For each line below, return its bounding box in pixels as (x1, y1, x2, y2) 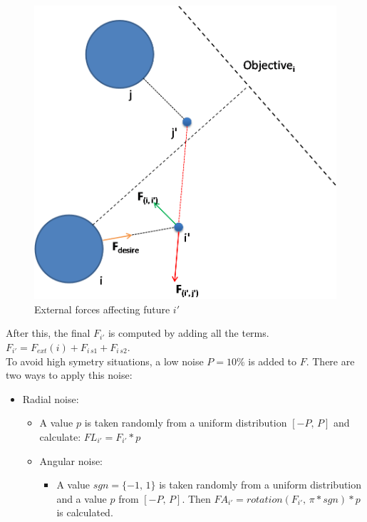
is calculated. (56, 505, 113, 520)
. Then (182, 491, 211, 506)
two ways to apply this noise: (6, 367, 133, 382)
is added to (248, 353, 297, 368)
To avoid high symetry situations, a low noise (6, 353, 204, 368)
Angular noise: (39, 453, 103, 468)
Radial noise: (22, 391, 79, 406)
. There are (306, 353, 355, 368)
